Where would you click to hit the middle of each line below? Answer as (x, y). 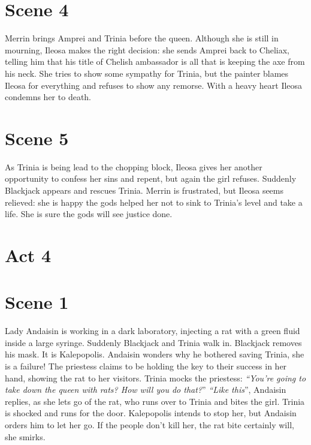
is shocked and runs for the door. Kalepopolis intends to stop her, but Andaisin (151, 413)
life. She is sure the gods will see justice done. (89, 214)
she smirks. (25, 436)
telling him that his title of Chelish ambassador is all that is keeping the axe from (155, 61)
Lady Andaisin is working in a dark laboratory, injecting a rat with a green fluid (153, 331)
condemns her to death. (48, 97)
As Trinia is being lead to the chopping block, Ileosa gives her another (134, 166)
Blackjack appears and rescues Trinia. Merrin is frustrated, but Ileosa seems (144, 190)
